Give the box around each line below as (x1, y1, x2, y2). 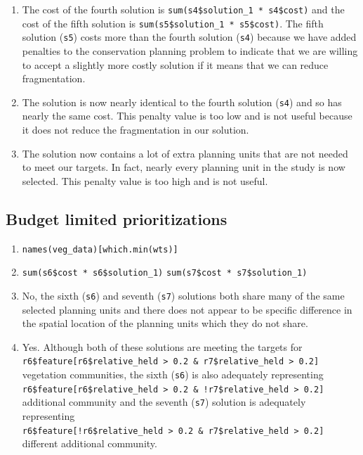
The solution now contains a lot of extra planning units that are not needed (22, 146, 348, 160)
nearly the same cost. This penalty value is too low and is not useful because (22, 108, 352, 123)
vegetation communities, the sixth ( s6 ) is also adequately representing (22, 366, 324, 381)
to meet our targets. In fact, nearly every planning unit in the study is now (22, 160, 345, 174)
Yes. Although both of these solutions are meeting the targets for (22, 339, 303, 354)
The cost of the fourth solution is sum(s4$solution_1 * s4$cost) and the (22, 2, 345, 16)
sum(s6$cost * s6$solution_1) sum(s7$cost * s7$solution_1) (22, 268, 308, 278)
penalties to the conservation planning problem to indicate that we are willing (22, 43, 358, 58)
